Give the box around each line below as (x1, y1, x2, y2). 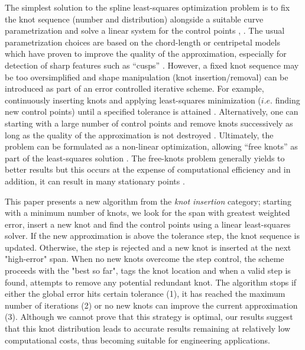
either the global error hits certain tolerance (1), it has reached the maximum (5, 287, 285, 300)
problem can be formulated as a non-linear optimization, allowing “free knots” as (5, 140, 298, 153)
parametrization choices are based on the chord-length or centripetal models (5, 35, 280, 48)
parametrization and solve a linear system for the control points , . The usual (5, 24, 285, 37)
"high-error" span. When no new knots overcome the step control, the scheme (5, 252, 284, 265)
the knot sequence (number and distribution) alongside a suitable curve (5, 12, 264, 25)
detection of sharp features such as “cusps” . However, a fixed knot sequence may (5, 59, 299, 71)
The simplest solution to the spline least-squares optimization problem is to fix (5, 1, 290, 13)
